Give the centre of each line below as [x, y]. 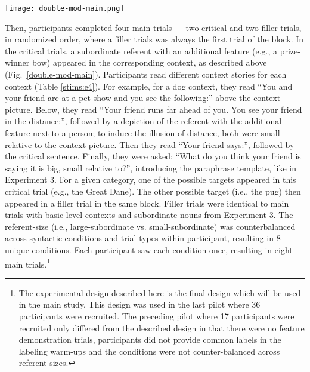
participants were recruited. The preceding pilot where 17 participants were [156, 316]
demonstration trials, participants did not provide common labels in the [150, 339]
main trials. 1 [27, 263]
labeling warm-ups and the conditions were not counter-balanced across [149, 351]
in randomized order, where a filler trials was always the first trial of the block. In [154, 39]
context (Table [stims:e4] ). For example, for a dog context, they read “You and [149, 86]
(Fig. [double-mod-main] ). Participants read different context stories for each [146, 74]
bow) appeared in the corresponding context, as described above [149, 62]
